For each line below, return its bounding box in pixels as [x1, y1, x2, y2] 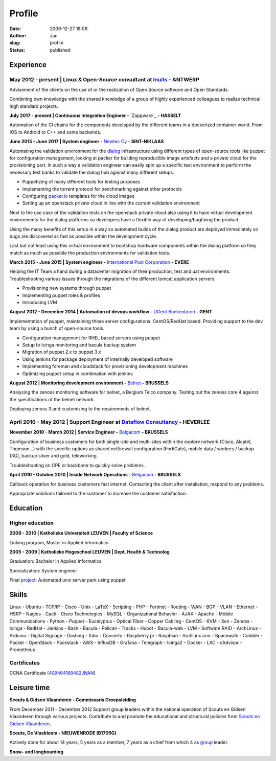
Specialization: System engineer [9, 567, 78, 573]
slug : [9, 40, 20, 46]
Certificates [9, 659, 40, 666]
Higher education [9, 519, 54, 526]
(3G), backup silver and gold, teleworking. [9, 453, 98, 459]
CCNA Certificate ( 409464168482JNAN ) [9, 670, 96, 676]
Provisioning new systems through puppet [22, 285, 111, 291]
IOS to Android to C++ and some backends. [9, 129, 102, 135]
